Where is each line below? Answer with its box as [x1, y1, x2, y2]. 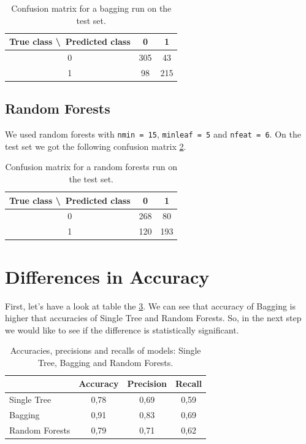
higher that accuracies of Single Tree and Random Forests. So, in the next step [5, 311, 302, 324]
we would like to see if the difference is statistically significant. [5, 323, 239, 336]
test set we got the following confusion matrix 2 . [5, 139, 186, 152]
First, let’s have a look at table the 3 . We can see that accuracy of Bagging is [5, 299, 296, 312]
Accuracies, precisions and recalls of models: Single [10, 344, 201, 357]
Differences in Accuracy [5, 263, 210, 289]
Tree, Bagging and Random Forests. [38, 356, 174, 368]
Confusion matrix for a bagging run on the [11, 2, 172, 14]
